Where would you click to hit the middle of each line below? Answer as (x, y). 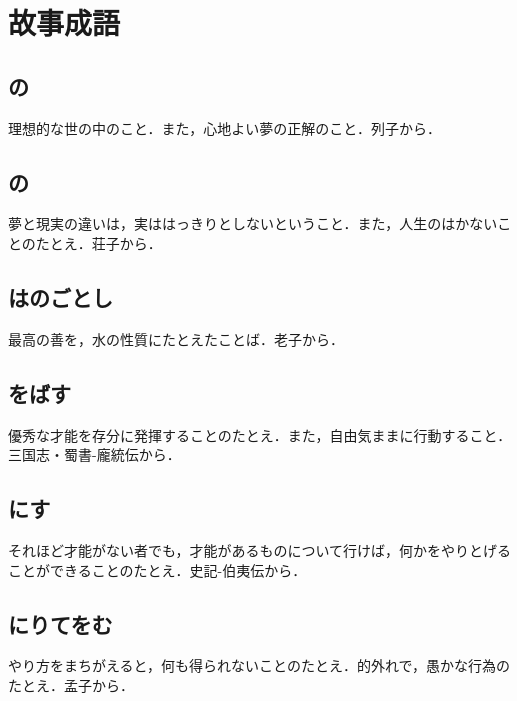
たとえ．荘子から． (98, 242)
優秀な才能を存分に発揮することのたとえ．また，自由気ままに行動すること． (260, 434)
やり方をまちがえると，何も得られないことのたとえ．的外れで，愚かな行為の (259, 665)
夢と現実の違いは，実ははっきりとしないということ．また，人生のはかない (253, 223)
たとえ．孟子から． (71, 684)
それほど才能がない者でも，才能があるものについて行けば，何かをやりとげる (260, 549)
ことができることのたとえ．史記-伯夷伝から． (157, 569)
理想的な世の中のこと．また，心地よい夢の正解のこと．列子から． (224, 127)
